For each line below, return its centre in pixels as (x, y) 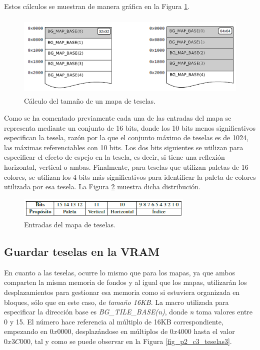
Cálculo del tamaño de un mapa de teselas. (90, 101)
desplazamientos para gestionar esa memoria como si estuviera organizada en (122, 292)
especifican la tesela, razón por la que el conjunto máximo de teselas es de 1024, (126, 137)
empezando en (26, 331)
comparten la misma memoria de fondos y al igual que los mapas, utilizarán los (125, 282)
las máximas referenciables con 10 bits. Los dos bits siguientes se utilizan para (124, 147)
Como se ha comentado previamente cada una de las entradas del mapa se (118, 117)
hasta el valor (214, 331)
